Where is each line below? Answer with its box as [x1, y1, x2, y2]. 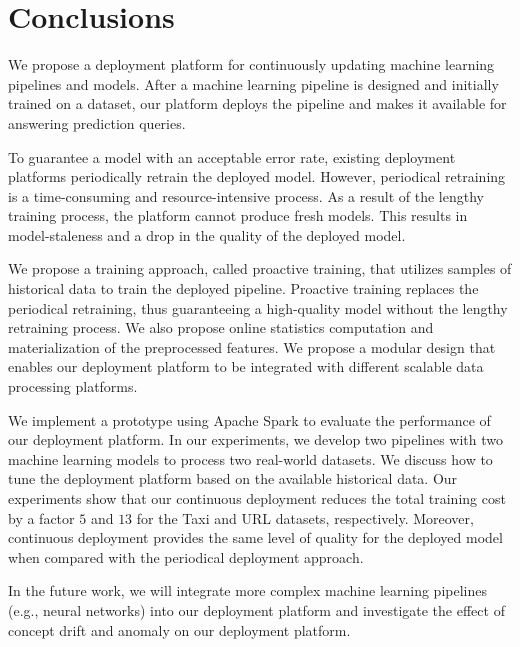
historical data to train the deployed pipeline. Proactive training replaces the [8, 278, 479, 299]
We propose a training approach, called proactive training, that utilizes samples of [8, 258, 512, 279]
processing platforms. [8, 376, 138, 397]
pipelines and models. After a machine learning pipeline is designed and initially [8, 73, 499, 94]
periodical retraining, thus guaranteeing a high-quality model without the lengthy [8, 297, 508, 318]
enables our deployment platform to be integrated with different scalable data [8, 356, 484, 377]
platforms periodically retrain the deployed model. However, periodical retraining [8, 166, 506, 187]
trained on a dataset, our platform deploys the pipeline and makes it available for [8, 93, 507, 114]
